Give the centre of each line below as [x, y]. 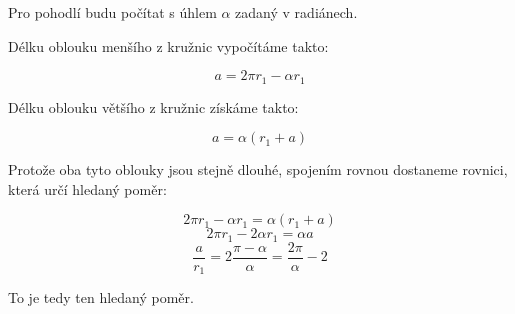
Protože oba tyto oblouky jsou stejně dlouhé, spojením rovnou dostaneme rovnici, [258, 169]
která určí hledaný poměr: [87, 188]
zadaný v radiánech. [296, 12]
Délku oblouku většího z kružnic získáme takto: [153, 106]
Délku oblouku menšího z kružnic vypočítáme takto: [168, 45]
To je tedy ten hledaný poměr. [101, 297]
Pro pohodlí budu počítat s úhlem [112, 12]
